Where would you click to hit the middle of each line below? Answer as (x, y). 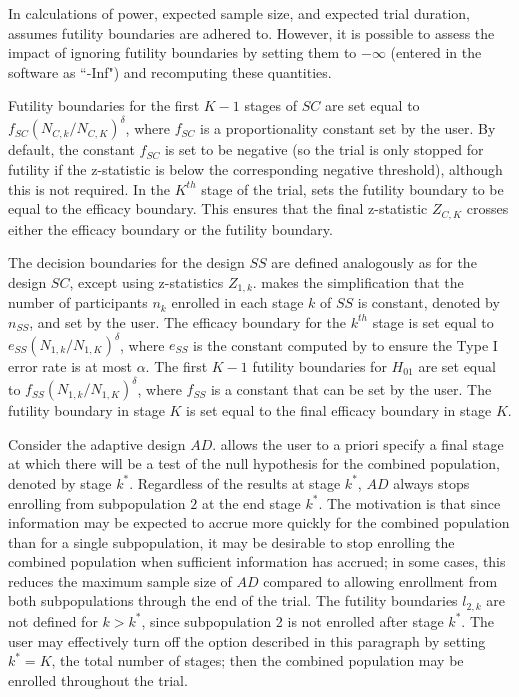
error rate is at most (70, 366)
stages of (271, 105)
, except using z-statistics (146, 281)
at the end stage (251, 502)
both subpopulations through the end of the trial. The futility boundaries (233, 600)
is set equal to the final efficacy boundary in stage (339, 410)
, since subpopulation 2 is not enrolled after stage (292, 620)
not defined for (53, 620)
